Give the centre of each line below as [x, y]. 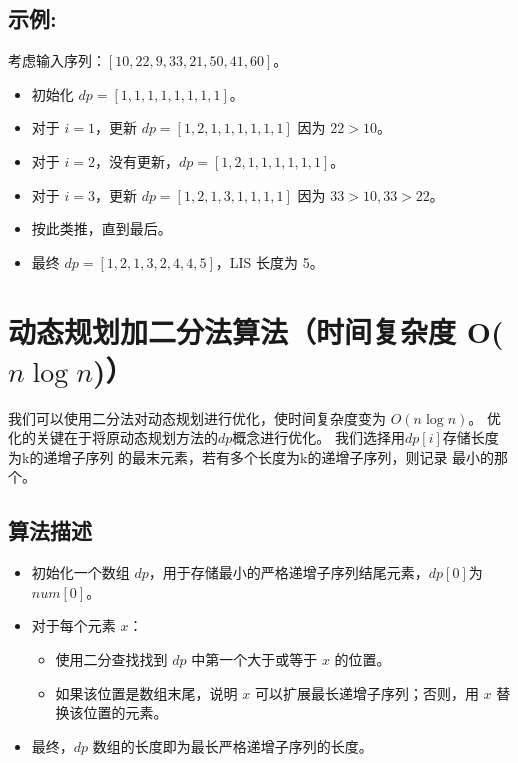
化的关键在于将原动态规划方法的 [113, 437]
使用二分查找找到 [111, 659]
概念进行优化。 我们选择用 [318, 437]
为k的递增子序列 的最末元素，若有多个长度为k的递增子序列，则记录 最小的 [251, 456]
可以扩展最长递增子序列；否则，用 [366, 692]
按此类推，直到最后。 [101, 228]
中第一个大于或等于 [254, 659]
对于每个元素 [73, 625]
